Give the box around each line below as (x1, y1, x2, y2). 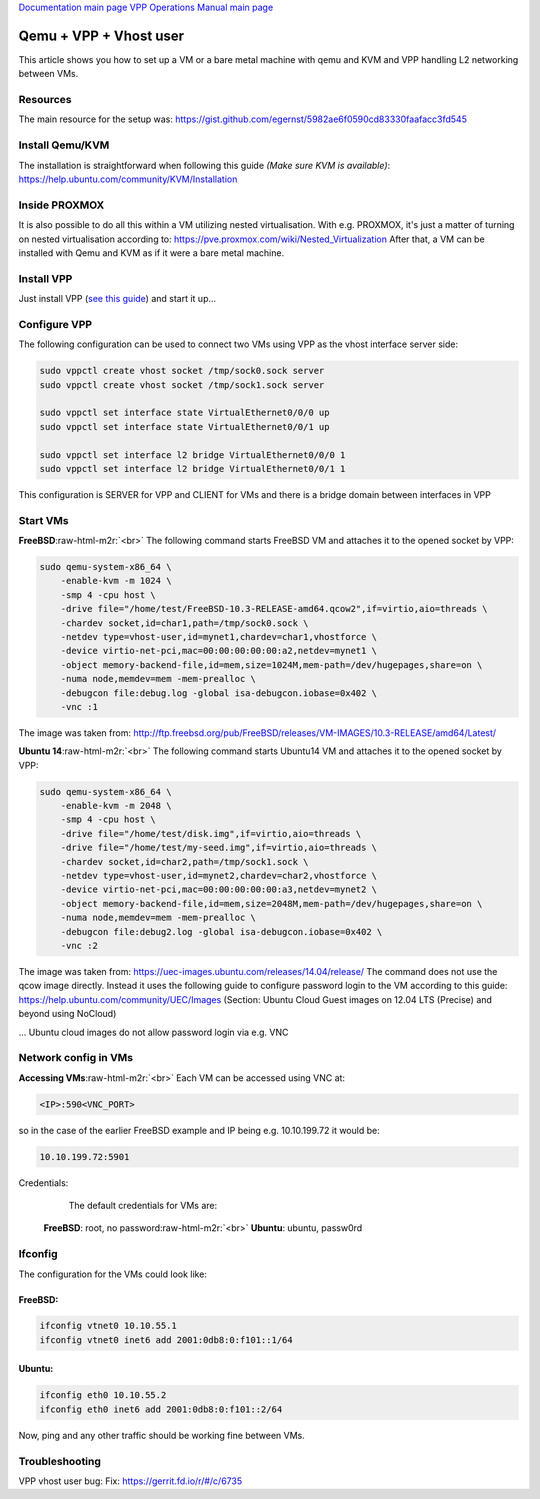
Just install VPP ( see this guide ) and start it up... (18, 293, 217, 305)
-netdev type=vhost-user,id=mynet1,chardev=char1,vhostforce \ (60, 631, 378, 642)
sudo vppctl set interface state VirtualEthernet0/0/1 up (39, 421, 330, 432)
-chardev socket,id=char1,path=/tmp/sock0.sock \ (60, 617, 309, 629)
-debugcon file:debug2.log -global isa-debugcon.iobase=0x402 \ (60, 926, 383, 937)
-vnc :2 (60, 940, 99, 951)
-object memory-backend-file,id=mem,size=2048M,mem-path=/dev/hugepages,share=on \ (60, 898, 483, 909)
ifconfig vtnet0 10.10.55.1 (39, 1320, 177, 1332)
